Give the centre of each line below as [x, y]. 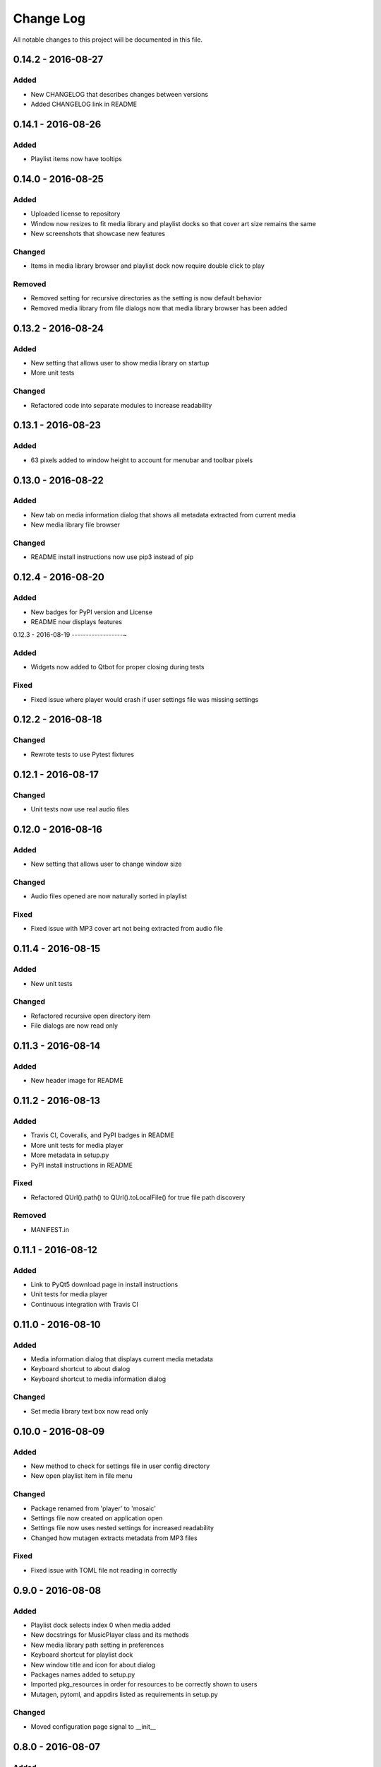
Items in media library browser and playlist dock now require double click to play [147, 266]
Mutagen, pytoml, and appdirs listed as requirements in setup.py [124, 1694]
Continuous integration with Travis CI [85, 1304]
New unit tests [52, 983]
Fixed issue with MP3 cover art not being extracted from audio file [127, 929]
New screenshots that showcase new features [98, 234]
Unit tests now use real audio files [80, 809]
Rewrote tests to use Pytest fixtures [82, 754]
